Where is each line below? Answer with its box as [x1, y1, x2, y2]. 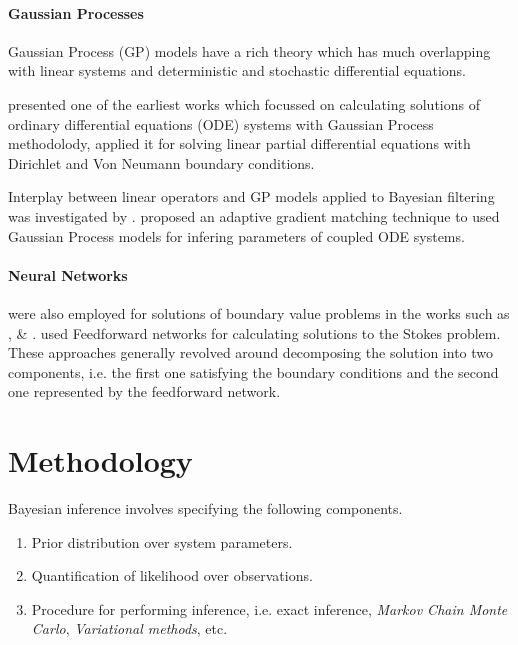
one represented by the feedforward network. [8, 381, 281, 402]
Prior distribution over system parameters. [31, 531, 293, 552]
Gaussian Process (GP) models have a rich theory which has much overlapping [8, 40, 491, 61]
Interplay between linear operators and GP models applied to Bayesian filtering [8, 186, 495, 207]
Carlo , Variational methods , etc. [31, 618, 228, 639]
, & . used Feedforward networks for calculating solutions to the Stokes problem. [8, 322, 501, 343]
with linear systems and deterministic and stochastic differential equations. [8, 60, 466, 81]
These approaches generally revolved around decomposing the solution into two [8, 342, 494, 363]
